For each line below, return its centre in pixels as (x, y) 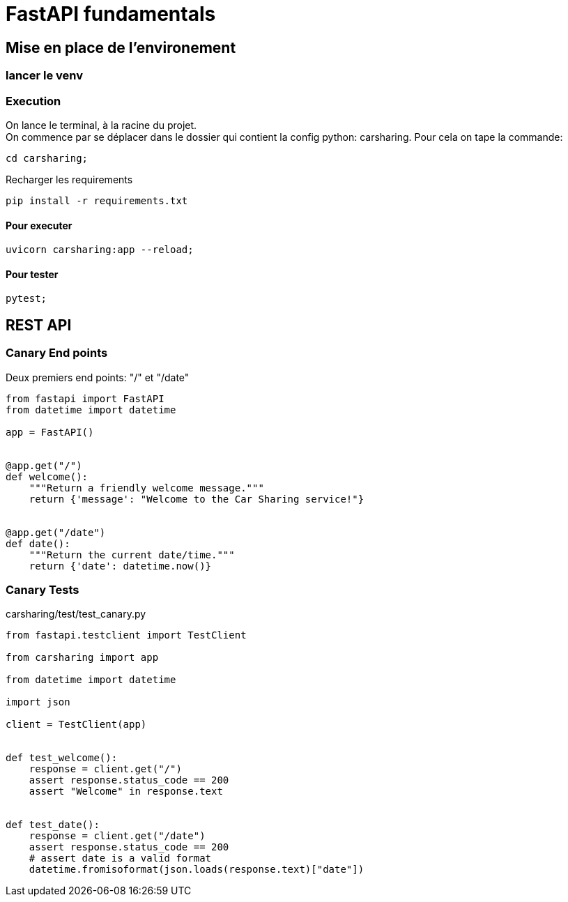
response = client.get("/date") (117, 836)
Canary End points (57, 353)
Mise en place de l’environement (121, 47)
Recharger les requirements (69, 179)
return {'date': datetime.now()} (120, 566)
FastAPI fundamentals (111, 14)
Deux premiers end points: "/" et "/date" (98, 377)
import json (38, 702)
